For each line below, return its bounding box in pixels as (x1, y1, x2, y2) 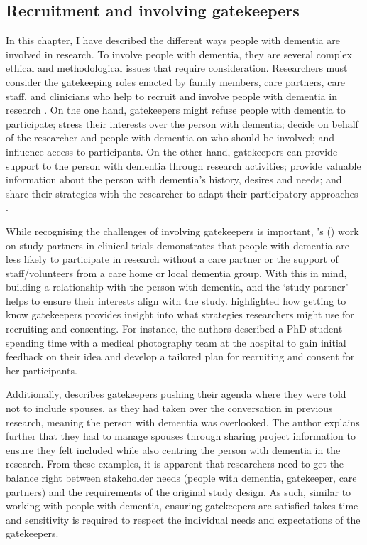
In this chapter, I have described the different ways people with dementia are (6, 33, 340, 48)
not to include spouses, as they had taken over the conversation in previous (6, 401, 333, 416)
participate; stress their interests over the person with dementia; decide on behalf (6, 116, 358, 131)
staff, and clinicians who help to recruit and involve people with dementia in (6, 88, 337, 103)
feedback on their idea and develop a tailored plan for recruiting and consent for (6, 349, 355, 364)
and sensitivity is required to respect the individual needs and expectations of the (6, 512, 361, 527)
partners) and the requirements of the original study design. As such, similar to (6, 484, 351, 499)
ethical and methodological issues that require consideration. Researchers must (6, 60, 348, 75)
